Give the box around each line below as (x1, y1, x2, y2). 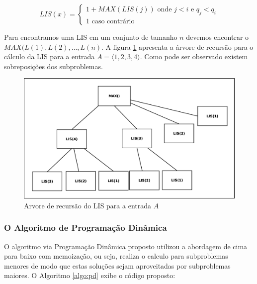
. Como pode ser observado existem (140, 51, 248, 62)
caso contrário (91, 17, 135, 25)
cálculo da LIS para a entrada (4, 51, 95, 62)
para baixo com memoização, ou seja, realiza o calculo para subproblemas (4, 251, 228, 261)
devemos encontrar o (186, 32, 249, 42)
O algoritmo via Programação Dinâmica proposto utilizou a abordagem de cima (4, 241, 248, 251)
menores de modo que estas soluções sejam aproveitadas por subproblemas (4, 260, 231, 271)
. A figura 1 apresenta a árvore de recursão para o (101, 41, 254, 52)
